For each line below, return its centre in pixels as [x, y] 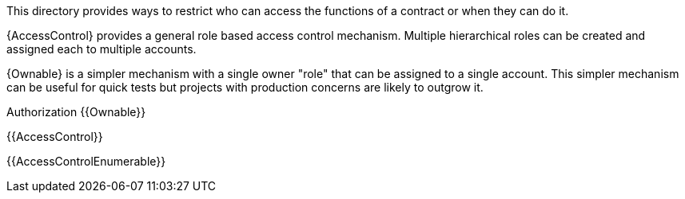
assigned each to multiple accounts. [102, 49]
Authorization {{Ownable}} [76, 112]
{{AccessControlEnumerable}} [86, 161]
